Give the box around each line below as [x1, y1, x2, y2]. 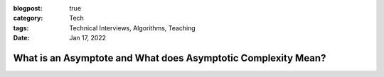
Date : [13, 34, 30, 42]
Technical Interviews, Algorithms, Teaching [69, 23, 196, 32]
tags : [13, 23, 29, 32]
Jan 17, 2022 [69, 34, 107, 42]
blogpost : [13, 4, 43, 12]
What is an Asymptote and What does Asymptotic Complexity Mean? [13, 52, 326, 64]
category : [13, 14, 43, 23]
